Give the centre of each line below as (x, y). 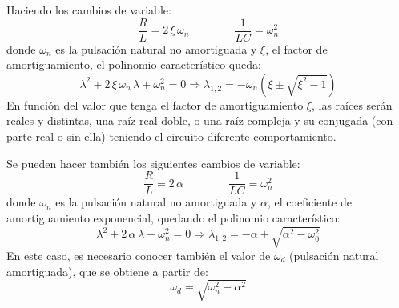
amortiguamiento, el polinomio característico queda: (134, 64)
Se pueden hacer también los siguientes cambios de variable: (153, 163)
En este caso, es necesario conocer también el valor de (139, 256)
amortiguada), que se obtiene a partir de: (107, 271)
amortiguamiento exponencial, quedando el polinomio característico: (173, 217)
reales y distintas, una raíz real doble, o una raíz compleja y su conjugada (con (200, 120)
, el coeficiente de (310, 202)
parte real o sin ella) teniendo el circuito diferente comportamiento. (171, 136)
